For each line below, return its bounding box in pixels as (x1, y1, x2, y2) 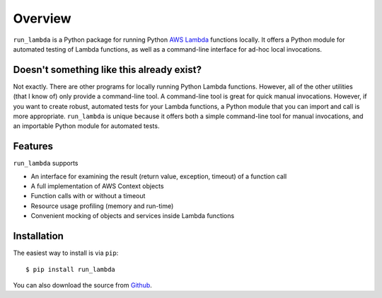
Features (13, 140, 53, 152)
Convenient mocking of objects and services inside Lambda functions (30, 212, 235, 220)
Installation (13, 230, 64, 242)
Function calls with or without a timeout (30, 192, 146, 200)
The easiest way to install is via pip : (13, 248, 119, 258)
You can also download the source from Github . (13, 280, 152, 290)
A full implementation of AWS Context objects (30, 182, 164, 190)
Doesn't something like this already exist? (13, 64, 202, 76)
